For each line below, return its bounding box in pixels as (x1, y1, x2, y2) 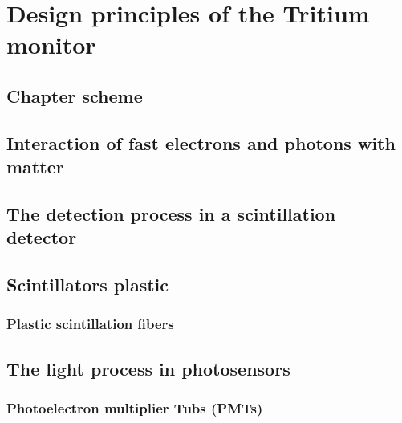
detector (6, 225, 77, 250)
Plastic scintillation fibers (6, 314, 174, 334)
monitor (6, 28, 96, 61)
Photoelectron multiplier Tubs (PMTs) (6, 398, 263, 418)
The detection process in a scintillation (6, 201, 336, 226)
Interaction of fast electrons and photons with (6, 130, 396, 155)
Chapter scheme (6, 83, 143, 108)
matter (6, 154, 64, 179)
